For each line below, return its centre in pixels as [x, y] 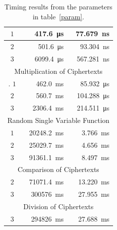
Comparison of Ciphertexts [58, 169]
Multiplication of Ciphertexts [58, 71]
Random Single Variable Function [58, 120]
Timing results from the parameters [58, 6]
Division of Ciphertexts [58, 206]
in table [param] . [58, 16]
